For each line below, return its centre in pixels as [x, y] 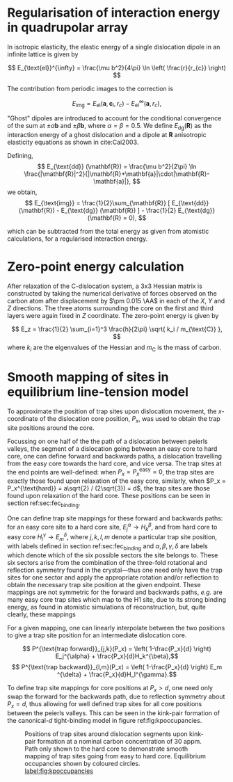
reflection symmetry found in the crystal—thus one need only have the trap [115, 570]
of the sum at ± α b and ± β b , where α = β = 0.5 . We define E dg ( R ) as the [110, 127]
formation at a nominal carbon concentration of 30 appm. [119, 742]
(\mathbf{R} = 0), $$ [117, 218]
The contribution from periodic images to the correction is [90, 88]
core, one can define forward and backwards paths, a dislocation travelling [115, 456]
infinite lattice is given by [43, 54]
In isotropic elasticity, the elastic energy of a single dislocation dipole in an [114, 47]
